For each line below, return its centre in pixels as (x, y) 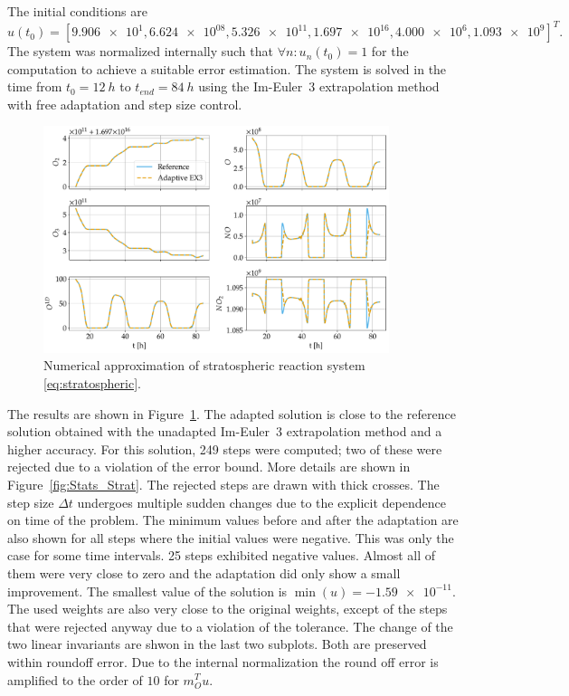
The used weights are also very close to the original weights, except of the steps (228, 609)
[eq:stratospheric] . (92, 383)
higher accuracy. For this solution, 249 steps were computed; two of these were (225, 448)
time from (35, 86)
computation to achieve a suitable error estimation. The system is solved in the (227, 68)
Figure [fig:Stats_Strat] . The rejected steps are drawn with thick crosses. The (223, 485)
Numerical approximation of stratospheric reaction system (204, 365)
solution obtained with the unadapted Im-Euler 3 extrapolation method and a (225, 431)
